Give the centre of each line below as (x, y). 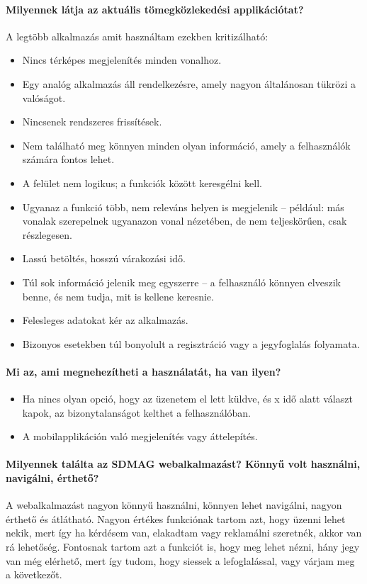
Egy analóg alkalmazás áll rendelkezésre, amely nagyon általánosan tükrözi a (189, 83)
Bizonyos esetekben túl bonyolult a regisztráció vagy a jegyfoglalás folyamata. (191, 343)
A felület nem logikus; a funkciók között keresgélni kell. (142, 182)
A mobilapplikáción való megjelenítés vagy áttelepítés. (140, 436)
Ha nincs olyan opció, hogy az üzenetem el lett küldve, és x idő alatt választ (187, 399)
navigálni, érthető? (52, 478)
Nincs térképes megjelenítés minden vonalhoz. (122, 60)
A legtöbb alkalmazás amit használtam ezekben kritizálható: (137, 36)
